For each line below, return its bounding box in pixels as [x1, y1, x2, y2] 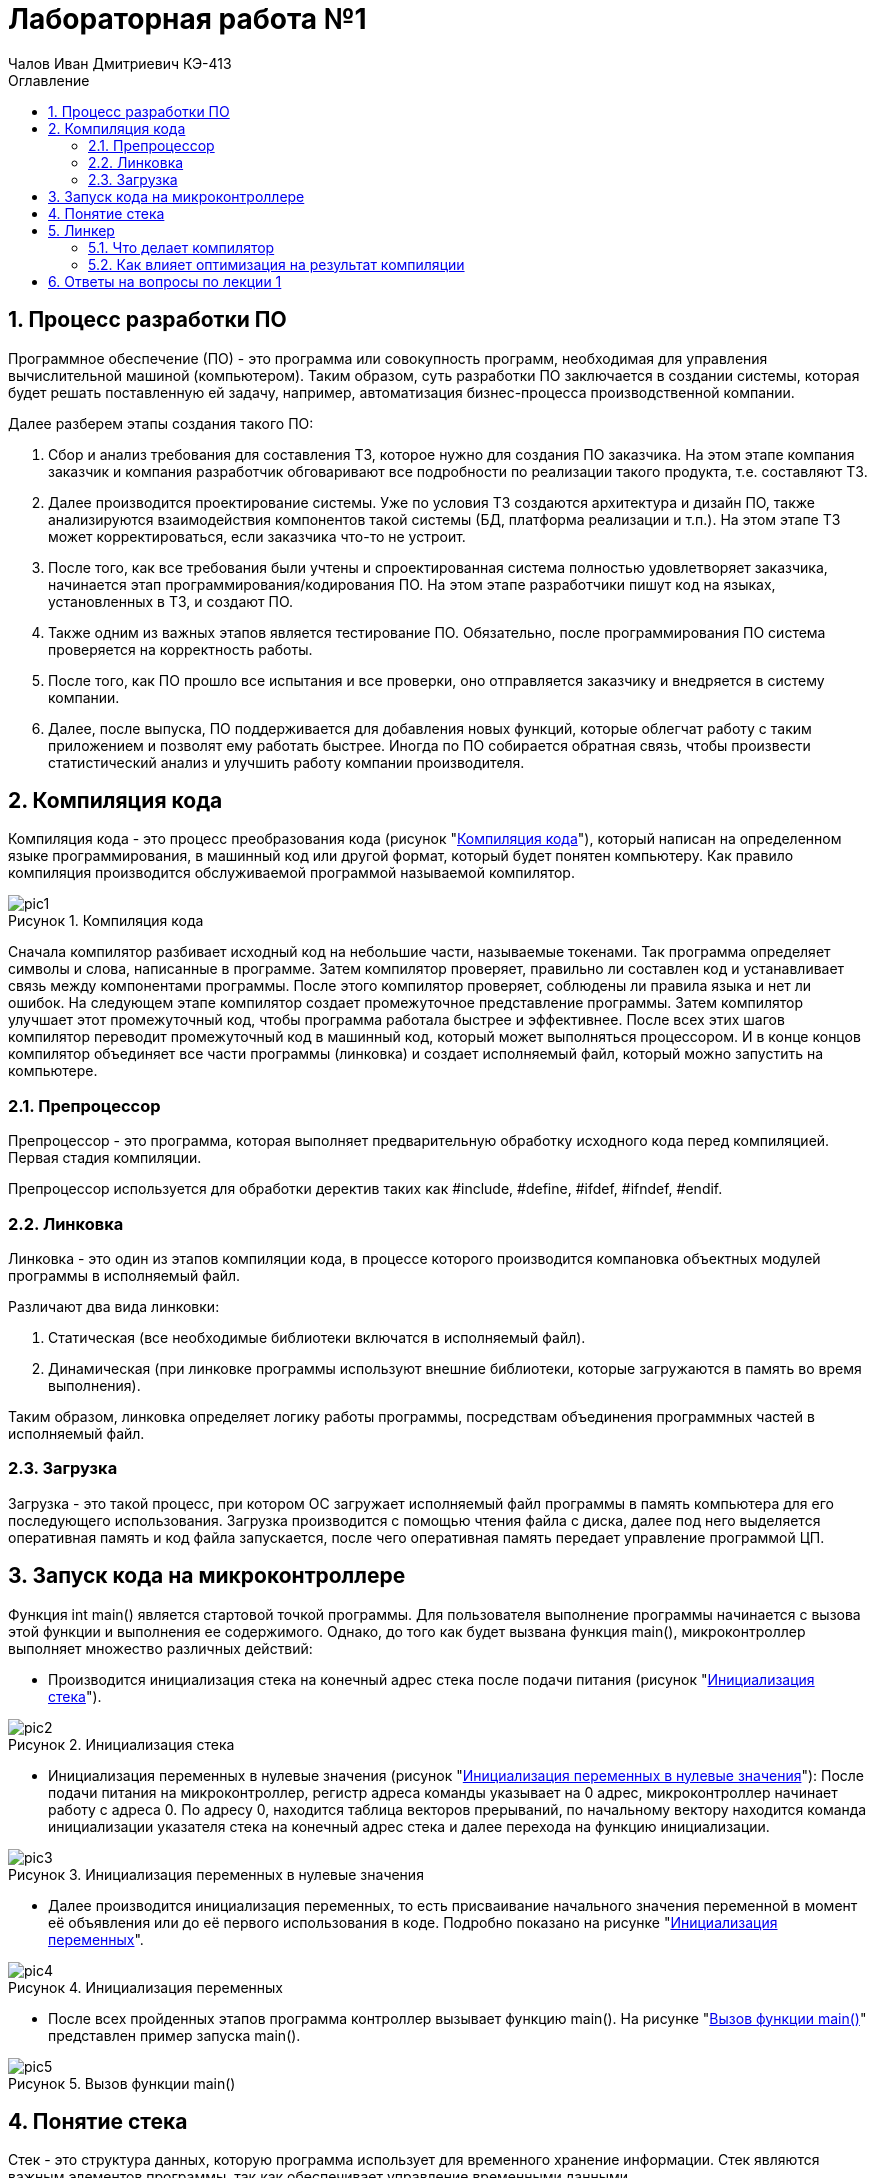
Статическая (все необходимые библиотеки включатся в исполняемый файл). [48, 1328, 586, 1346]
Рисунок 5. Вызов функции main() [8, 2074, 236, 2092]
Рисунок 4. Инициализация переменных [8, 1978, 284, 1996]
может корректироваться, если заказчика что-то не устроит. [48, 527, 466, 545]
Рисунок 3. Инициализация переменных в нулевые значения [8, 1865, 424, 1883]
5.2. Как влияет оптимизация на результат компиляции [88, 255, 465, 273]
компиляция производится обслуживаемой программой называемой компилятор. [8, 864, 575, 882]
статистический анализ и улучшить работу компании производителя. [48, 753, 525, 771]
